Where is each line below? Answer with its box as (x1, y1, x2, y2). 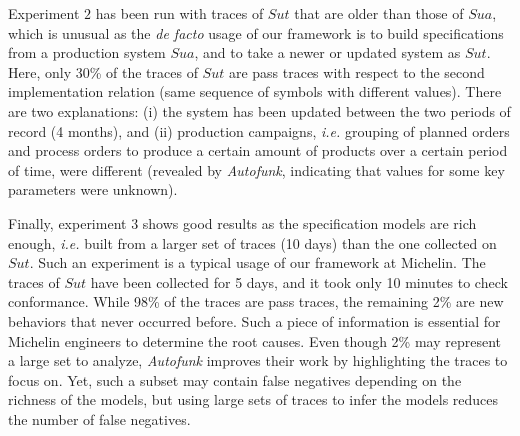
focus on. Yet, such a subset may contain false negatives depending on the (8, 369, 462, 390)
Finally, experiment (8, 212, 127, 233)
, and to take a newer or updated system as (194, 42, 461, 63)
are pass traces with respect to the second (228, 61, 485, 82)
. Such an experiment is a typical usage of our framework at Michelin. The (29, 252, 486, 273)
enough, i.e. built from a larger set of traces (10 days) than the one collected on (8, 232, 497, 253)
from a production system (8, 42, 166, 63)
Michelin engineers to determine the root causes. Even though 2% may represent (8, 330, 501, 351)
